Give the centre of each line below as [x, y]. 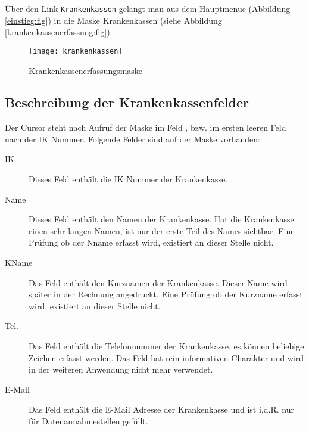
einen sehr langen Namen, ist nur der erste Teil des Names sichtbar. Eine [162, 230]
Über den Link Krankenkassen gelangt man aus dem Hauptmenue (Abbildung [148, 8]
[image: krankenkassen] [76, 51]
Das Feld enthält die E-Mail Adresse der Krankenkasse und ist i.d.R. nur [161, 409]
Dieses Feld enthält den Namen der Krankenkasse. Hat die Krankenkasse [161, 219]
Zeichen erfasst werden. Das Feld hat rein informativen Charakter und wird [166, 357]
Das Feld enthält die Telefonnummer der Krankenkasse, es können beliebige [166, 346]
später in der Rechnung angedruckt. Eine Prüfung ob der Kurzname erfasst [166, 294]
